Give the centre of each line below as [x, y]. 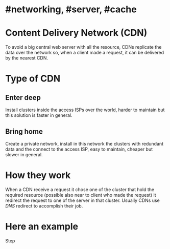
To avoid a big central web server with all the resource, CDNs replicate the [83, 47]
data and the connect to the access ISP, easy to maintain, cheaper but [79, 149]
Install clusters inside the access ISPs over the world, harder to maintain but [85, 110]
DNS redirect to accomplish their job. [44, 205]
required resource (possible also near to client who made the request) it [81, 195]
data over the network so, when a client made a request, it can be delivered [85, 53]
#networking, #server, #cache [71, 9]
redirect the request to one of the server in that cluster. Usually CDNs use [82, 200]
